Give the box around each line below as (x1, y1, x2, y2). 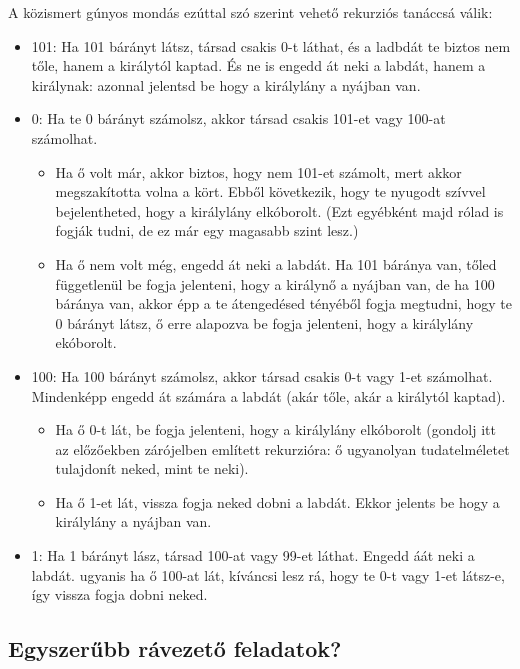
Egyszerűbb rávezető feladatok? (8, 633, 342, 664)
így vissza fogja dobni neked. (31, 584, 208, 605)
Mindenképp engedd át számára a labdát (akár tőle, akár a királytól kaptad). (31, 385, 506, 406)
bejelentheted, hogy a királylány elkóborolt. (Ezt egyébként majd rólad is (55, 200, 504, 221)
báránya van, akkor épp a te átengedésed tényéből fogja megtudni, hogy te (55, 293, 512, 314)
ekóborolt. (55, 332, 117, 353)
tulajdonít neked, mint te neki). (55, 458, 249, 479)
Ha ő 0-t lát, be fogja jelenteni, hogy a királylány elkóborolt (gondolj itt (55, 419, 496, 440)
